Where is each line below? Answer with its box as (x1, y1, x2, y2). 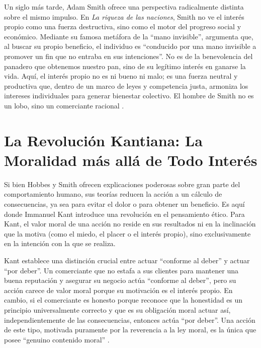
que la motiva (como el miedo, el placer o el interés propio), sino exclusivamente (4, 228, 251, 239)
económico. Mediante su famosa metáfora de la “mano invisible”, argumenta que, (4, 31, 253, 41)
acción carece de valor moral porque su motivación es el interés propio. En (4, 284, 233, 295)
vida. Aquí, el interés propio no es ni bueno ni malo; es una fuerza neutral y (4, 71, 238, 81)
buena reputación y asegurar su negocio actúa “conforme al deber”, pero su (4, 275, 236, 285)
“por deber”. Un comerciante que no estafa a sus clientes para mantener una (4, 265, 238, 275)
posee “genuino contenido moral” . (4, 334, 110, 344)
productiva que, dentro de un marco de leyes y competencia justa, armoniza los (4, 80, 248, 91)
